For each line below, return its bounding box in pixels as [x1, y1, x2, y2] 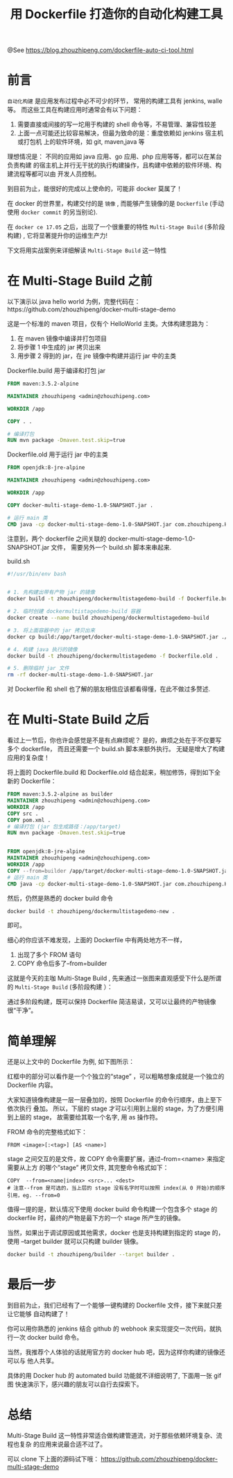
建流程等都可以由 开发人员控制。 [7, 170, 101, 178]
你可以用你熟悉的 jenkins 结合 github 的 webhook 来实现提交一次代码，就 [7, 1324, 216, 1333]
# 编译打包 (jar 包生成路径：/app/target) [7, 823, 121, 830]
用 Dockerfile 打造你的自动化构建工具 [10, 6, 223, 22]
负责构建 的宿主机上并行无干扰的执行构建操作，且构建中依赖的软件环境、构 [7, 161, 222, 170]
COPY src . [7, 810, 39, 817]
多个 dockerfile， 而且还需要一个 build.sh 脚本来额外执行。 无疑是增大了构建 [7, 745, 225, 753]
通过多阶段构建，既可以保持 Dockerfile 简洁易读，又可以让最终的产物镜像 [7, 998, 216, 1006]
